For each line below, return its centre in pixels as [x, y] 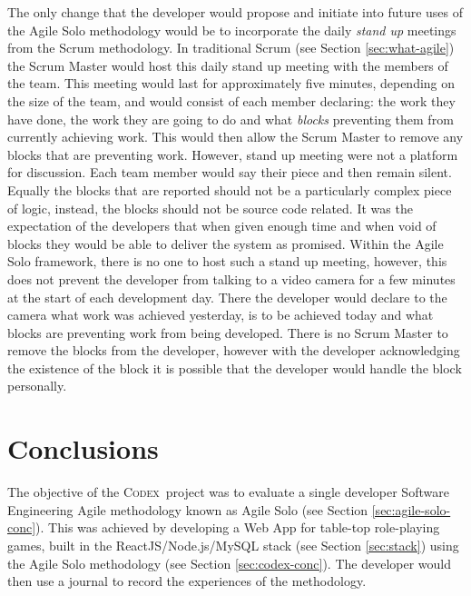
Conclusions [83, 448]
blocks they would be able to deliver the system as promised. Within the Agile [226, 243]
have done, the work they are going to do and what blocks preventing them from [231, 119]
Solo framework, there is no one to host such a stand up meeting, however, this [227, 261]
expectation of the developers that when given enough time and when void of [222, 226]
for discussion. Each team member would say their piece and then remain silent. [230, 172]
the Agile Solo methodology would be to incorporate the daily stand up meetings [232, 30]
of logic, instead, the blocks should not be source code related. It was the [210, 208]
